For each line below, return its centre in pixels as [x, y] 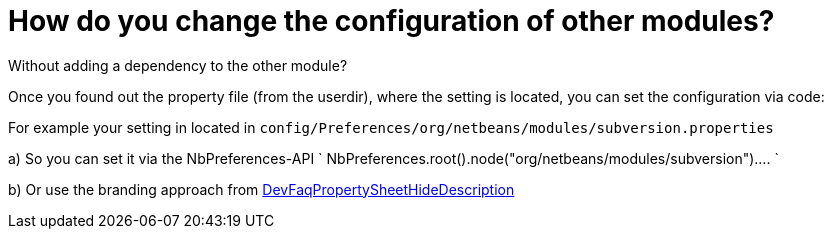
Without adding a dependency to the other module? [178, 65]
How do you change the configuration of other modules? [391, 21]
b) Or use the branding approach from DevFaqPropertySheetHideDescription [261, 189]
